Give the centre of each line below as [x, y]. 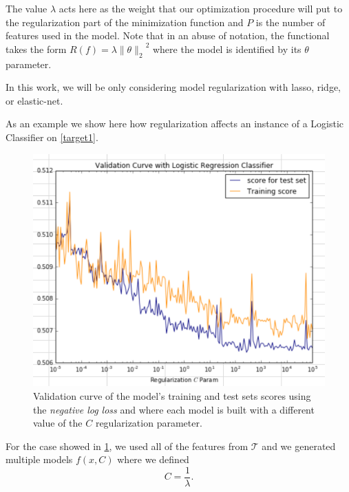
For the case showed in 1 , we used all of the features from [127, 446]
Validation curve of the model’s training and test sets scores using [172, 396]
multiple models [39, 459]
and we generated [299, 446]
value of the [58, 423]
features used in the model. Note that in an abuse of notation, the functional [168, 35]
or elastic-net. [34, 100]
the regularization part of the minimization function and [125, 22]
